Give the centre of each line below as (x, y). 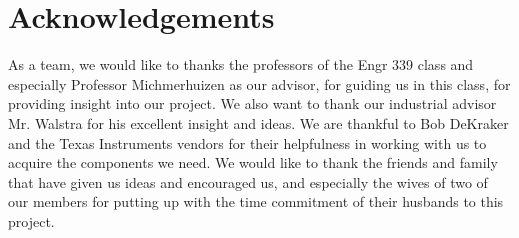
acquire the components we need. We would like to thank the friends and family (253, 162)
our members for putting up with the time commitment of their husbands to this (256, 201)
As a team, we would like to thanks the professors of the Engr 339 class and (241, 64)
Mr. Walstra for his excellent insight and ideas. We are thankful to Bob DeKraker (258, 122)
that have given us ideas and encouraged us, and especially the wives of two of (248, 181)
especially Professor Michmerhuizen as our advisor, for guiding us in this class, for (259, 83)
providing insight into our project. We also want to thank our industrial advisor (252, 103)
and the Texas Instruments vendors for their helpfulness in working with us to (247, 142)
